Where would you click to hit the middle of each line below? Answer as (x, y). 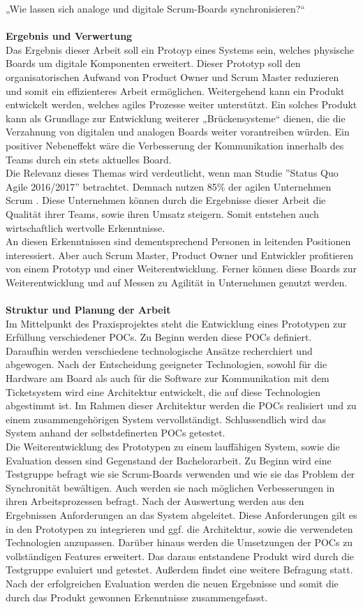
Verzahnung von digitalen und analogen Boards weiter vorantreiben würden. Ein (178, 132)
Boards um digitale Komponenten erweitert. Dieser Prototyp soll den (153, 63)
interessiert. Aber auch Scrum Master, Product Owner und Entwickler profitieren (180, 255)
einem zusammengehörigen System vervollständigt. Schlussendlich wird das (166, 419)
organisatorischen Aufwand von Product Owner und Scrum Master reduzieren (172, 76)
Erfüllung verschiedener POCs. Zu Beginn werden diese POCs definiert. (159, 337)
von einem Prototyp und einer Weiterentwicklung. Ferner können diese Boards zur (181, 269)
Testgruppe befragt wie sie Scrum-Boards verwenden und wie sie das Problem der (180, 474)
